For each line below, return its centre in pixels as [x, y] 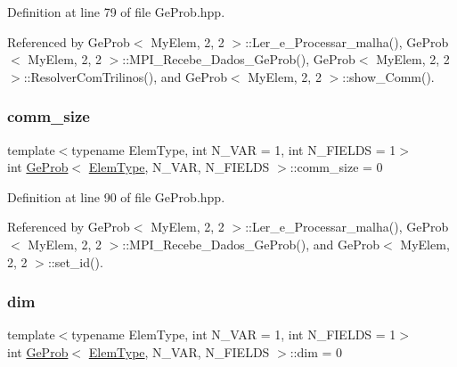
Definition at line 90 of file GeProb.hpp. [116, 196]
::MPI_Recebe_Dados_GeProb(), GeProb [239, 59]
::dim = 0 [316, 351]
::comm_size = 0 [336, 167]
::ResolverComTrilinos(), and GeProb [125, 76]
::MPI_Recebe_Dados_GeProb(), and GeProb [251, 244]
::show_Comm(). [388, 76]
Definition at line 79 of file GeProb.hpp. [116, 12]
